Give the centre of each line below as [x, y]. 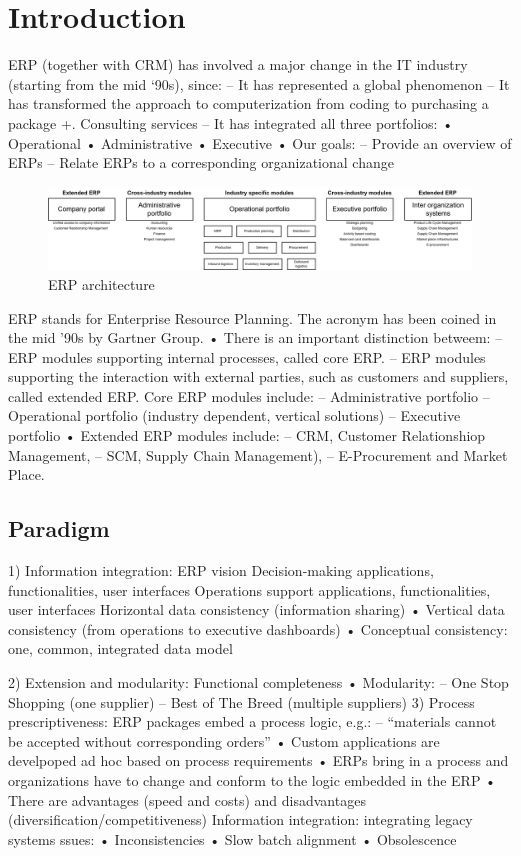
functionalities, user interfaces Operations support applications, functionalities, [249, 589]
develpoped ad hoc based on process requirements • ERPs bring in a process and [258, 760]
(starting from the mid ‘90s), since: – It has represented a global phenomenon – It [259, 83]
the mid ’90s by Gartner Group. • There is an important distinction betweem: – [255, 337]
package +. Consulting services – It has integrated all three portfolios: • [231, 122]
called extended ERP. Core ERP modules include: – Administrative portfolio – [249, 395]
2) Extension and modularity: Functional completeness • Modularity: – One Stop [258, 682]
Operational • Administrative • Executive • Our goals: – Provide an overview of [260, 142]
